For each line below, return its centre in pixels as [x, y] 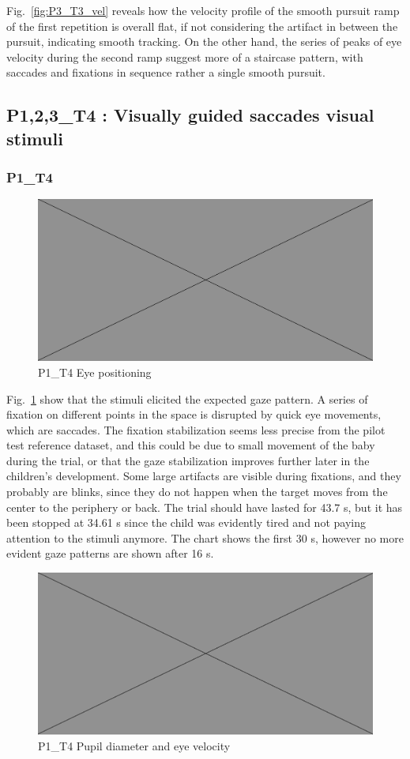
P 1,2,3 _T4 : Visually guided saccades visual [190, 115]
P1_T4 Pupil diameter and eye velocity [134, 745]
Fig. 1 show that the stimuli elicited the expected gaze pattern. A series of [187, 398]
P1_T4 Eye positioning [95, 372]
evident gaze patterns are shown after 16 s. [110, 553]
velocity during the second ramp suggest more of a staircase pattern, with [185, 56]
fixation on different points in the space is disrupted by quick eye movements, [194, 414]
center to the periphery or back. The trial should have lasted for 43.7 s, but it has [205, 507]
